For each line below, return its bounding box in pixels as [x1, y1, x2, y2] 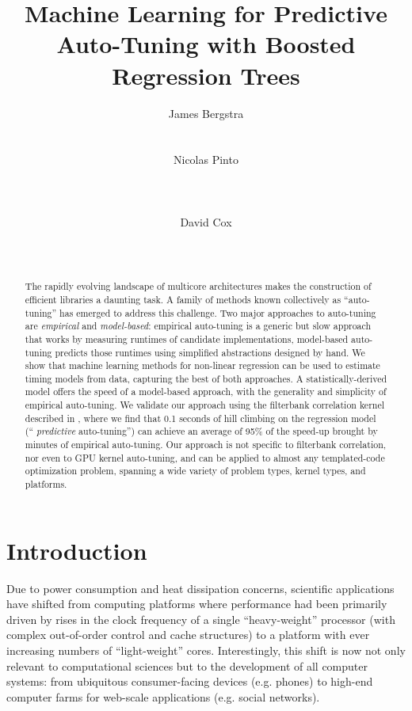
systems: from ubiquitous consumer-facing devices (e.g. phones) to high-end [6, 673, 373, 690]
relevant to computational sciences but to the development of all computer [6, 657, 368, 674]
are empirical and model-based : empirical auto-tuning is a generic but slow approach [25, 319, 372, 333]
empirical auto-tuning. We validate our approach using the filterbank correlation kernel [25, 398, 384, 412]
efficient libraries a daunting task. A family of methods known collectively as [25, 292, 341, 306]
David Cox [180, 213, 232, 230]
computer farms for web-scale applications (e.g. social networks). [6, 688, 320, 705]
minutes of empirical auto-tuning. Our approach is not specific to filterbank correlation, [25, 438, 387, 451]
